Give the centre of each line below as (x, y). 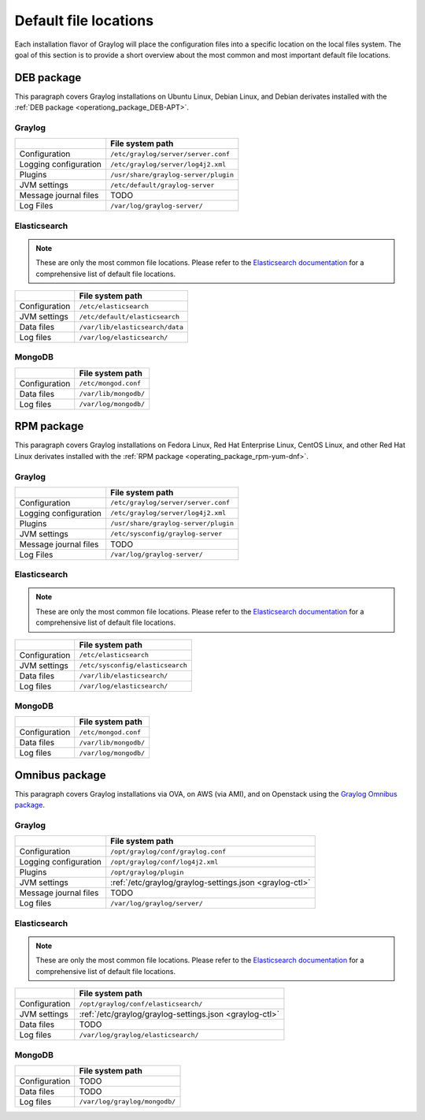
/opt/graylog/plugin (147, 872)
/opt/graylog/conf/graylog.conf (168, 851)
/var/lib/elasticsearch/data (131, 327)
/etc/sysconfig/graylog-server (166, 534)
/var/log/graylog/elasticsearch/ (139, 1034)
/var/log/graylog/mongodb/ (128, 1101)
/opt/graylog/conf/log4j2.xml (164, 862)
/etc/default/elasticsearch (129, 317)
